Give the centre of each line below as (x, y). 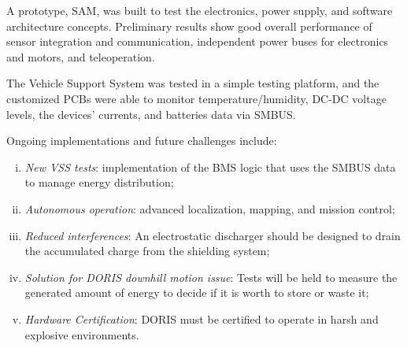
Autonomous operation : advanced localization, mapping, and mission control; (210, 208)
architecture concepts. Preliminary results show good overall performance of (189, 26)
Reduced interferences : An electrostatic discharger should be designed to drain (213, 235)
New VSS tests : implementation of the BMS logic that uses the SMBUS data (210, 167)
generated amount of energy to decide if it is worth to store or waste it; (197, 292)
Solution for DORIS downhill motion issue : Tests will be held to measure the (211, 277)
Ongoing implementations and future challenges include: (142, 141)
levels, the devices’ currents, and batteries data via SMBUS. (151, 114)
